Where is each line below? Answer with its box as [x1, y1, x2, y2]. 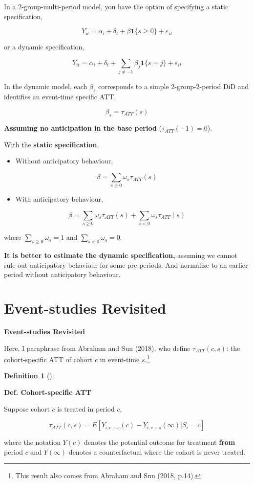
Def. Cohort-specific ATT [4, 387, 91, 397]
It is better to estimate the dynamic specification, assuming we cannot [4, 250, 237, 260]
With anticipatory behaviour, [15, 194, 103, 204]
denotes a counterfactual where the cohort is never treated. [68, 446, 246, 457]
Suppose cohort [4, 403, 50, 414]
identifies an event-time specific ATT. [4, 91, 116, 101]
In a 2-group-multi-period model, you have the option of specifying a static [4, 1, 229, 11]
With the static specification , [4, 139, 99, 149]
